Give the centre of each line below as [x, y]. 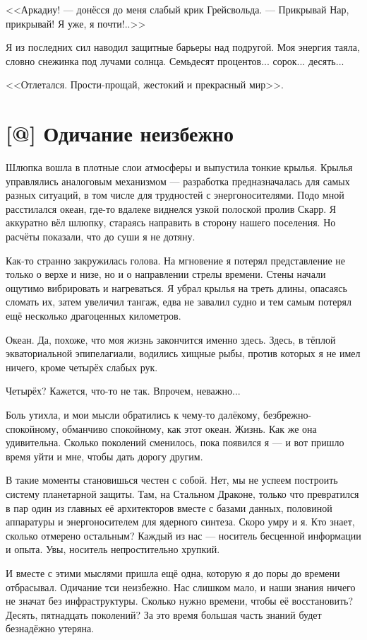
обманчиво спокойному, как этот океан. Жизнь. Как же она [189, 428]
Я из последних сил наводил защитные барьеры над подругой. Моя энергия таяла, [183, 47]
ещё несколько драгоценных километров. [94, 316]
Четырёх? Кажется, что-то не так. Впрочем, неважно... [123, 391]
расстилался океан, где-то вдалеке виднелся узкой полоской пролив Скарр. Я [171, 208]
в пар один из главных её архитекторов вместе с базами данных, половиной [169, 507]
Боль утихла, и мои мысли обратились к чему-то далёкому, [133, 414]
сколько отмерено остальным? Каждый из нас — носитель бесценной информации [183, 535]
